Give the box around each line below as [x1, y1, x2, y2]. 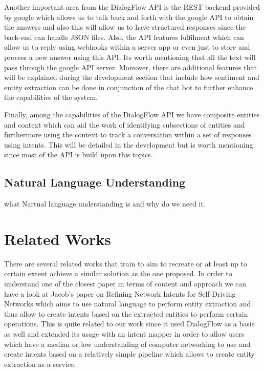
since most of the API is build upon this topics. [4, 149, 153, 160]
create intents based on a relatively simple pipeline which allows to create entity [4, 348, 255, 359]
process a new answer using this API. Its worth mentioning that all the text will [4, 51, 256, 62]
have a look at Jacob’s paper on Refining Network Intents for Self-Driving [4, 288, 236, 299]
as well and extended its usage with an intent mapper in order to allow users [4, 328, 245, 339]
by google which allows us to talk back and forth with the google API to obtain [4, 11, 254, 22]
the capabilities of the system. [4, 92, 98, 102]
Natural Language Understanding [4, 174, 186, 190]
